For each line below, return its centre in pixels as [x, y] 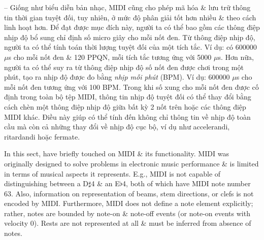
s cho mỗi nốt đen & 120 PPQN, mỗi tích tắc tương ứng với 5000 [110, 57]
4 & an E [105, 183]
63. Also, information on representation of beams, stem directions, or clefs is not [129, 193]
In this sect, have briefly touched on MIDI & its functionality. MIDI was [117, 153]
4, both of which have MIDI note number [187, 183]
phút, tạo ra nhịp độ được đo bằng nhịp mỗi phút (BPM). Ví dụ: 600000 [117, 77]
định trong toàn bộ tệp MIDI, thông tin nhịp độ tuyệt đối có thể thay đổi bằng [128, 97]
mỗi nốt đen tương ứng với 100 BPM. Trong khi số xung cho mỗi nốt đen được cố [131, 87]
